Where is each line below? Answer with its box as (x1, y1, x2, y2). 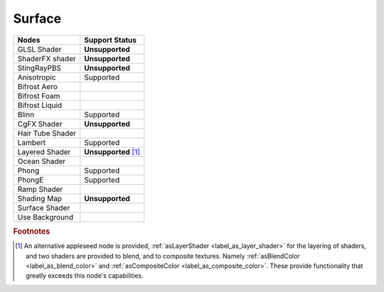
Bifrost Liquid (17, 100, 63, 110)
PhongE (17, 175, 44, 185)
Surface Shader (17, 202, 70, 212)
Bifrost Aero (17, 82, 58, 92)
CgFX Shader (17, 119, 63, 129)
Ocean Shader (17, 156, 66, 166)
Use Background (17, 212, 74, 222)
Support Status (84, 35, 137, 45)
